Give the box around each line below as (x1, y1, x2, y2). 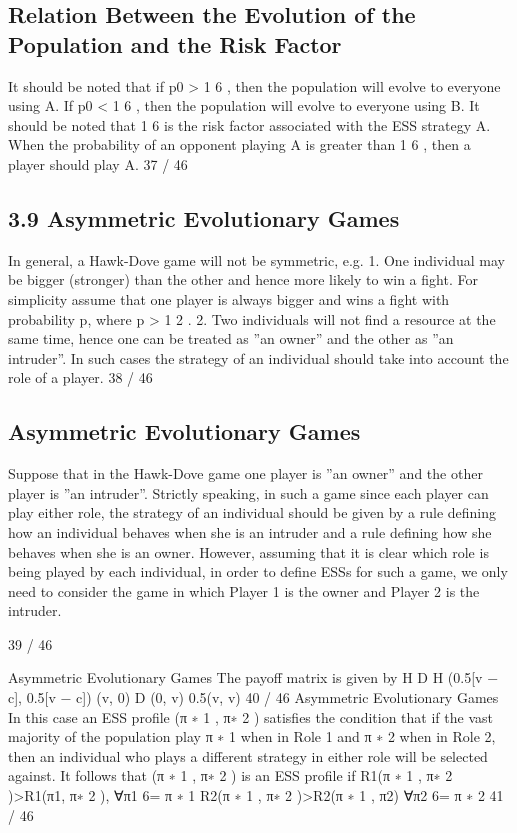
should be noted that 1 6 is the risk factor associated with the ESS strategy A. (8, 114, 491, 135)
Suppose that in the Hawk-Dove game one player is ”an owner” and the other (8, 463, 483, 484)
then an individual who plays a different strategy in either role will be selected (8, 745, 488, 766)
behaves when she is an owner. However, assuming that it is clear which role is (8, 541, 489, 562)
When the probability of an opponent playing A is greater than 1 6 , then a (8, 134, 471, 155)
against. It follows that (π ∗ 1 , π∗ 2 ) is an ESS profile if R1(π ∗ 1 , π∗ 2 (8, 765, 453, 786)
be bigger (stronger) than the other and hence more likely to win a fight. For (8, 269, 478, 290)
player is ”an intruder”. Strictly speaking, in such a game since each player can (8, 482, 489, 503)
